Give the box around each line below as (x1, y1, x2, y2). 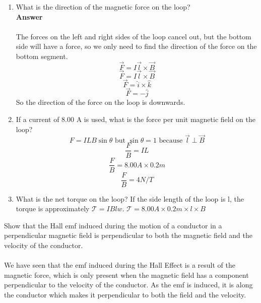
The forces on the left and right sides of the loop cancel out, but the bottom (16, 31, 251, 41)
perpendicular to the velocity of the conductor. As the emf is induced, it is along (4, 279, 253, 290)
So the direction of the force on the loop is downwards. (16, 97, 185, 107)
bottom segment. (16, 50, 68, 61)
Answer (16, 11, 43, 22)
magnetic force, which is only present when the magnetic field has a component (4, 269, 249, 280)
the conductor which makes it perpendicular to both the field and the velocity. (4, 289, 246, 299)
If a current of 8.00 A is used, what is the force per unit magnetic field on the (16, 114, 255, 125)
